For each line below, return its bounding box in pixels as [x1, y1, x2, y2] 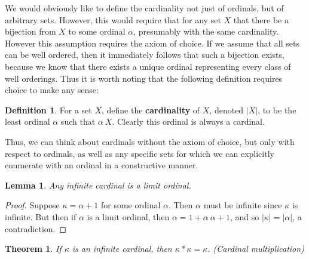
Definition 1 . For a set [5, 103, 92, 116]
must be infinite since [203, 199, 282, 211]
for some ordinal [100, 199, 161, 211]
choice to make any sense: [5, 84, 99, 96]
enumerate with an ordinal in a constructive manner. [5, 159, 198, 171]
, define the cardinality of [102, 103, 200, 116]
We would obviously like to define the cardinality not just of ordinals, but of [5, 2, 284, 14]
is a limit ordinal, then [87, 210, 170, 223]
